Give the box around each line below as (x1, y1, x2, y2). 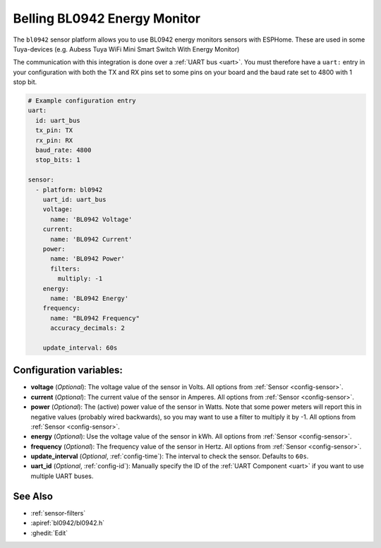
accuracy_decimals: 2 (50, 324, 125, 332)
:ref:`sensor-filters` (30, 508, 86, 517)
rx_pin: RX (35, 136, 73, 144)
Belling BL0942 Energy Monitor (13, 11, 201, 26)
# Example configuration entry (28, 97, 137, 105)
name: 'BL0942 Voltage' (50, 215, 133, 223)
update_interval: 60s (42, 343, 118, 352)
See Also (13, 490, 53, 502)
